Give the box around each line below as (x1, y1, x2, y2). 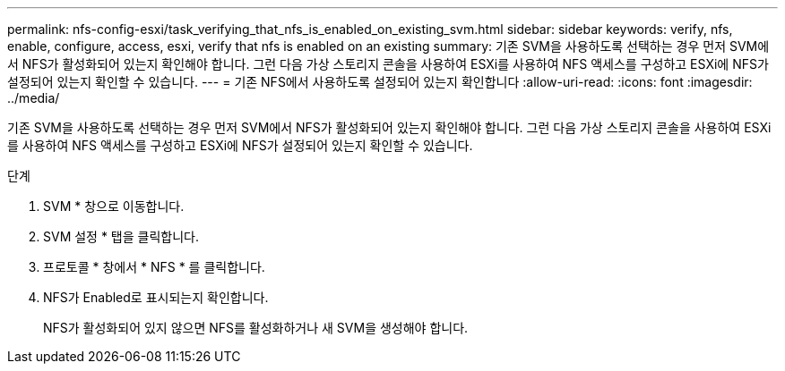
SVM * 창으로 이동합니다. (43, 198, 185, 214)
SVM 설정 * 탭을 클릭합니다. (43, 229, 200, 244)
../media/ (7, 90, 60, 105)
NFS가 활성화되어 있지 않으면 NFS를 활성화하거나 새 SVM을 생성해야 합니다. (43, 320, 469, 335)
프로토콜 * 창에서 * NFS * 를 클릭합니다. (43, 259, 265, 274)
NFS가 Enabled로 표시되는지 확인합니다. (43, 290, 269, 305)
